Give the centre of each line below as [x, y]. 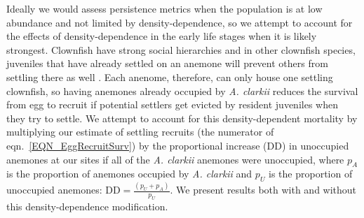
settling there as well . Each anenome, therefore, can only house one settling [170, 77]
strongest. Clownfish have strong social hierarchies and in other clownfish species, [181, 49]
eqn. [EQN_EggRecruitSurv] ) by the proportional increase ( [137, 145]
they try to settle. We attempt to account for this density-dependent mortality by [182, 118]
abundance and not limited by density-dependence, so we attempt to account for [180, 22]
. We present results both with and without [263, 190]
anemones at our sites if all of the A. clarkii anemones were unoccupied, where [175, 159]
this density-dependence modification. [87, 206]
